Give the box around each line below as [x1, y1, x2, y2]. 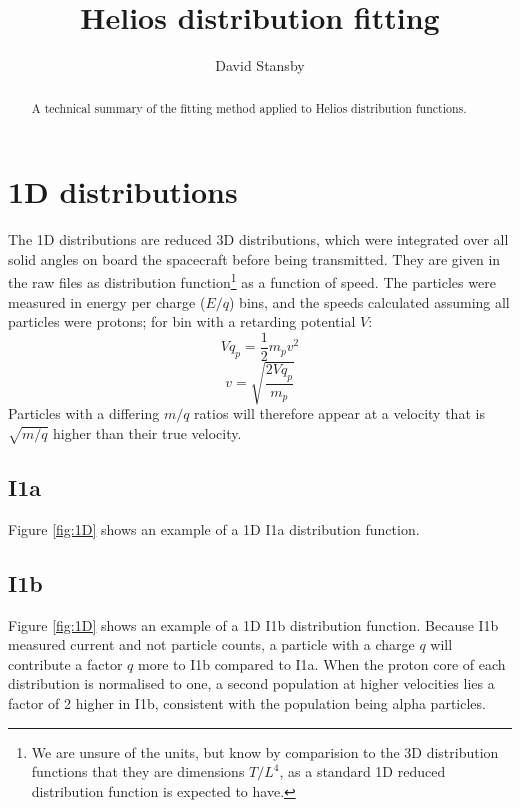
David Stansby [215, 55, 305, 76]
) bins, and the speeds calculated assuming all [228, 291, 510, 312]
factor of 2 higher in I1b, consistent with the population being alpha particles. [8, 693, 486, 714]
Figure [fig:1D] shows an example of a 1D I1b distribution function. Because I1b [8, 614, 499, 635]
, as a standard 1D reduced [279, 761, 446, 782]
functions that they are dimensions [31, 761, 245, 782]
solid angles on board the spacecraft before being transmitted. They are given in [8, 248, 501, 269]
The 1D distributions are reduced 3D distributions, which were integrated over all [8, 229, 509, 250]
